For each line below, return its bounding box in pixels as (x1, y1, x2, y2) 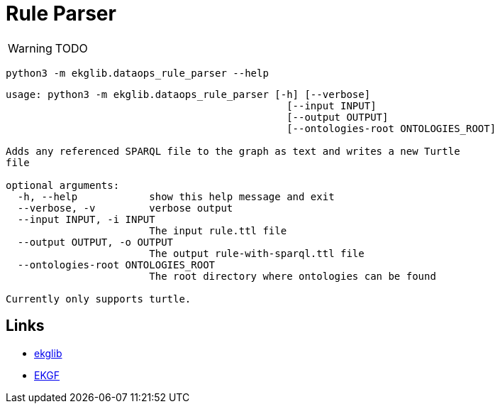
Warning (8, 40, 52, 55)
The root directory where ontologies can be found (149, 270, 436, 282)
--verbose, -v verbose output (17, 202, 233, 214)
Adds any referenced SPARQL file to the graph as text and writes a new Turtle (6, 145, 460, 157)
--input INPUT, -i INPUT (17, 213, 155, 225)
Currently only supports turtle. (6, 293, 191, 305)
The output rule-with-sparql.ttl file (149, 247, 365, 259)
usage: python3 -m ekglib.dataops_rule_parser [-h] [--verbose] (6, 88, 371, 100)
